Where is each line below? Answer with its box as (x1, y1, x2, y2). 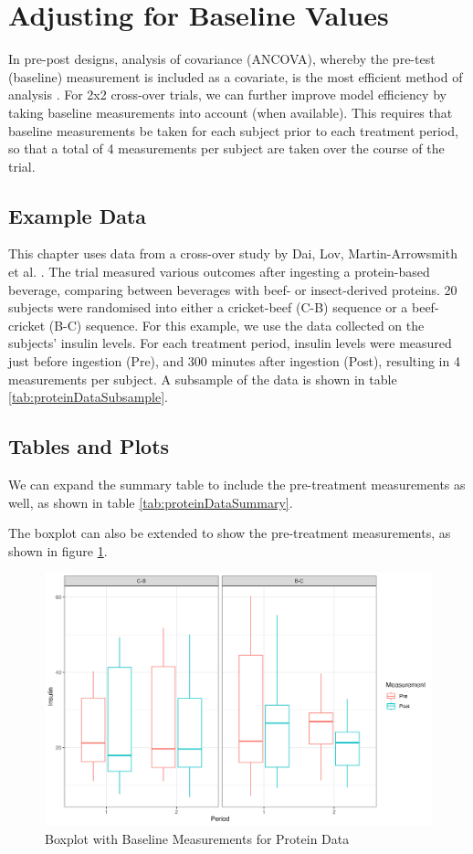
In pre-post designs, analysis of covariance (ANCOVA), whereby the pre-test (8, 49, 436, 69)
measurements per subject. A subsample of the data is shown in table (8, 369, 397, 388)
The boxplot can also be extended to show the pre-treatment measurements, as (8, 523, 451, 543)
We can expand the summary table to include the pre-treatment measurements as (8, 475, 466, 494)
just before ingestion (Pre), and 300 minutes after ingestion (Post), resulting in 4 (8, 352, 460, 371)
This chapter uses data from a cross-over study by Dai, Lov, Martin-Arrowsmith (8, 244, 457, 263)
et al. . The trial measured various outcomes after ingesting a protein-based (8, 262, 430, 281)
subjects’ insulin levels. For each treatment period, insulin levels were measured (8, 333, 452, 353)
